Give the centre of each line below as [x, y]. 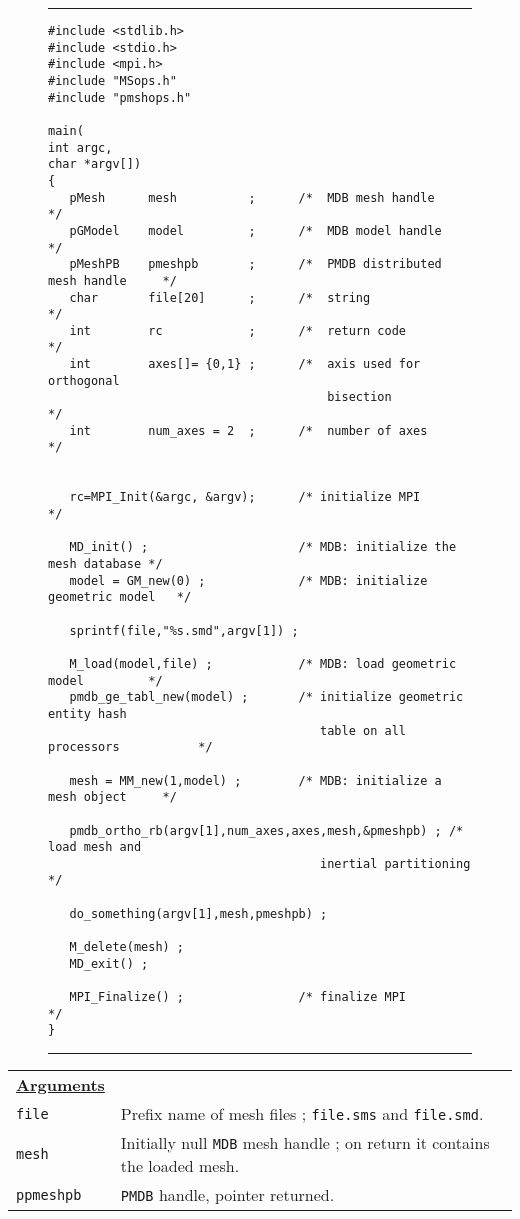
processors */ [130, 747]
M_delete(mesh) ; [127, 947]
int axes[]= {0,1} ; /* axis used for [245, 364]
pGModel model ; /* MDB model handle [255, 230]
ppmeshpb [49, 1194]
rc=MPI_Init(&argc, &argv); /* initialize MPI [245, 497]
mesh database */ [105, 564]
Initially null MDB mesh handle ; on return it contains [305, 1143]
